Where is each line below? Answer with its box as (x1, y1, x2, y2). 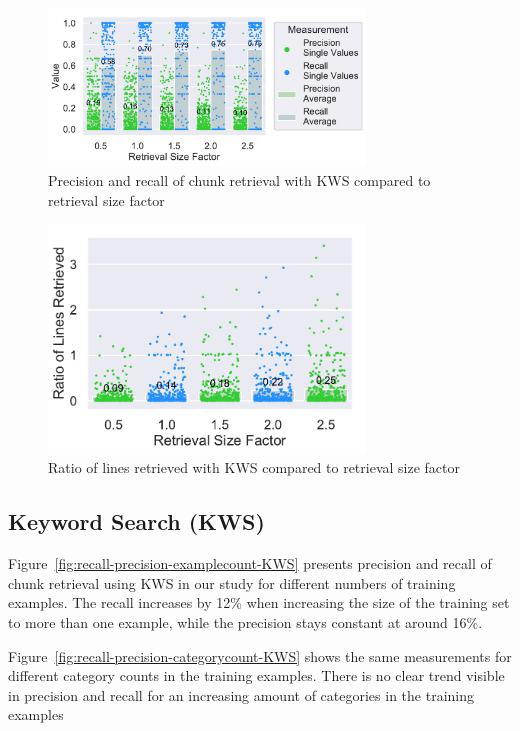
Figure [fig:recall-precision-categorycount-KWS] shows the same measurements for (8, 645, 512, 666)
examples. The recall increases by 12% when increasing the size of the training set (8, 592, 510, 613)
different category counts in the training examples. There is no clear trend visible (8, 665, 505, 686)
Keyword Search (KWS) (8, 506, 265, 537)
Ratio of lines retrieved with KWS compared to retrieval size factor (48, 457, 461, 478)
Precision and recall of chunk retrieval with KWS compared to (48, 169, 431, 190)
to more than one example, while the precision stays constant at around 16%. (8, 611, 483, 632)
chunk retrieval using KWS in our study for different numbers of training (8, 572, 456, 593)
